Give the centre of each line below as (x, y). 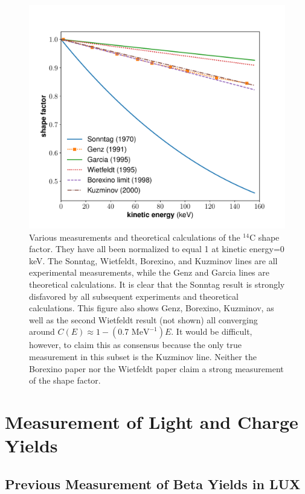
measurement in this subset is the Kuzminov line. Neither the (143, 356)
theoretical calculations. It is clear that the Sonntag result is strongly (157, 284)
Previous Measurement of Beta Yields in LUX (153, 483)
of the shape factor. (65, 380)
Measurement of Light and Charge (152, 421)
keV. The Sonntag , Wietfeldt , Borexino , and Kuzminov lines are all (153, 260)
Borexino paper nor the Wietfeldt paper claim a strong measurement (156, 368)
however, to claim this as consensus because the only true (136, 345)
